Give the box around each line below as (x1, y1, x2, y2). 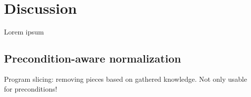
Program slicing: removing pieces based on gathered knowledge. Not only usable (4, 73, 247, 84)
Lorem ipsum (4, 27, 44, 37)
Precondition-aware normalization (4, 51, 181, 66)
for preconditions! (4, 83, 58, 94)
